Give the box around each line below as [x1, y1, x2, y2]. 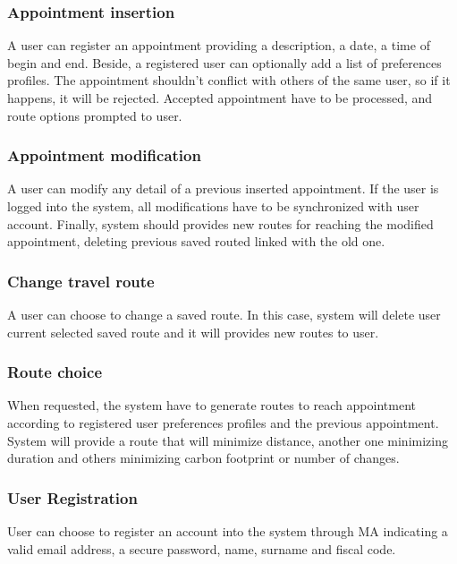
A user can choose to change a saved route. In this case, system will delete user [7, 305, 441, 323]
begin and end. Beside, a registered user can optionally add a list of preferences [7, 53, 442, 72]
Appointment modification [7, 144, 201, 167]
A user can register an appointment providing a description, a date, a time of [7, 36, 430, 55]
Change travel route [7, 269, 155, 292]
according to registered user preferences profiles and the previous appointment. [7, 414, 439, 432]
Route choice [7, 361, 103, 383]
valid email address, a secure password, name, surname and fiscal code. [7, 539, 396, 558]
